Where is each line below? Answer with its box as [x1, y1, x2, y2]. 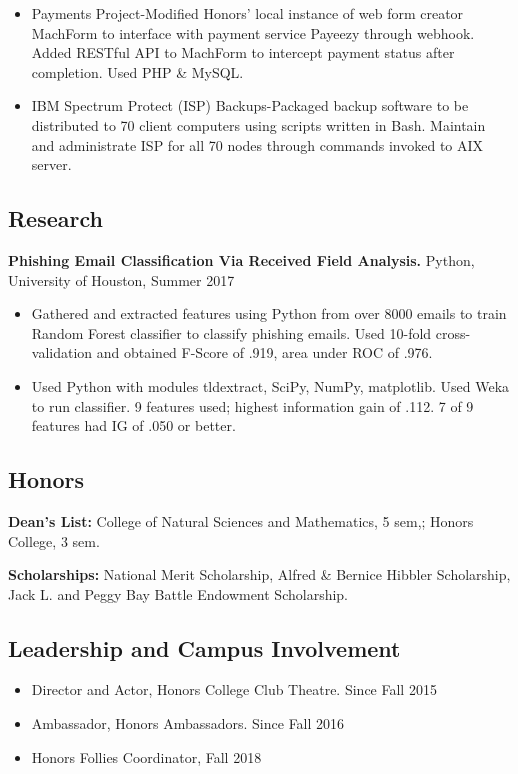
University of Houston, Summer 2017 [8, 269, 235, 290]
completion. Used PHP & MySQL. [31, 61, 244, 82]
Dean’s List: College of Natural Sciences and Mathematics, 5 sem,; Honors [8, 510, 474, 531]
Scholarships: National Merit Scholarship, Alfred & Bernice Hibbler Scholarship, [8, 564, 511, 585]
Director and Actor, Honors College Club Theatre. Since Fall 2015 [31, 679, 437, 700]
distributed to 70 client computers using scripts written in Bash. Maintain [31, 114, 486, 135]
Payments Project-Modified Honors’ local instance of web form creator [31, 3, 464, 23]
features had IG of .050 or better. [31, 415, 236, 436]
